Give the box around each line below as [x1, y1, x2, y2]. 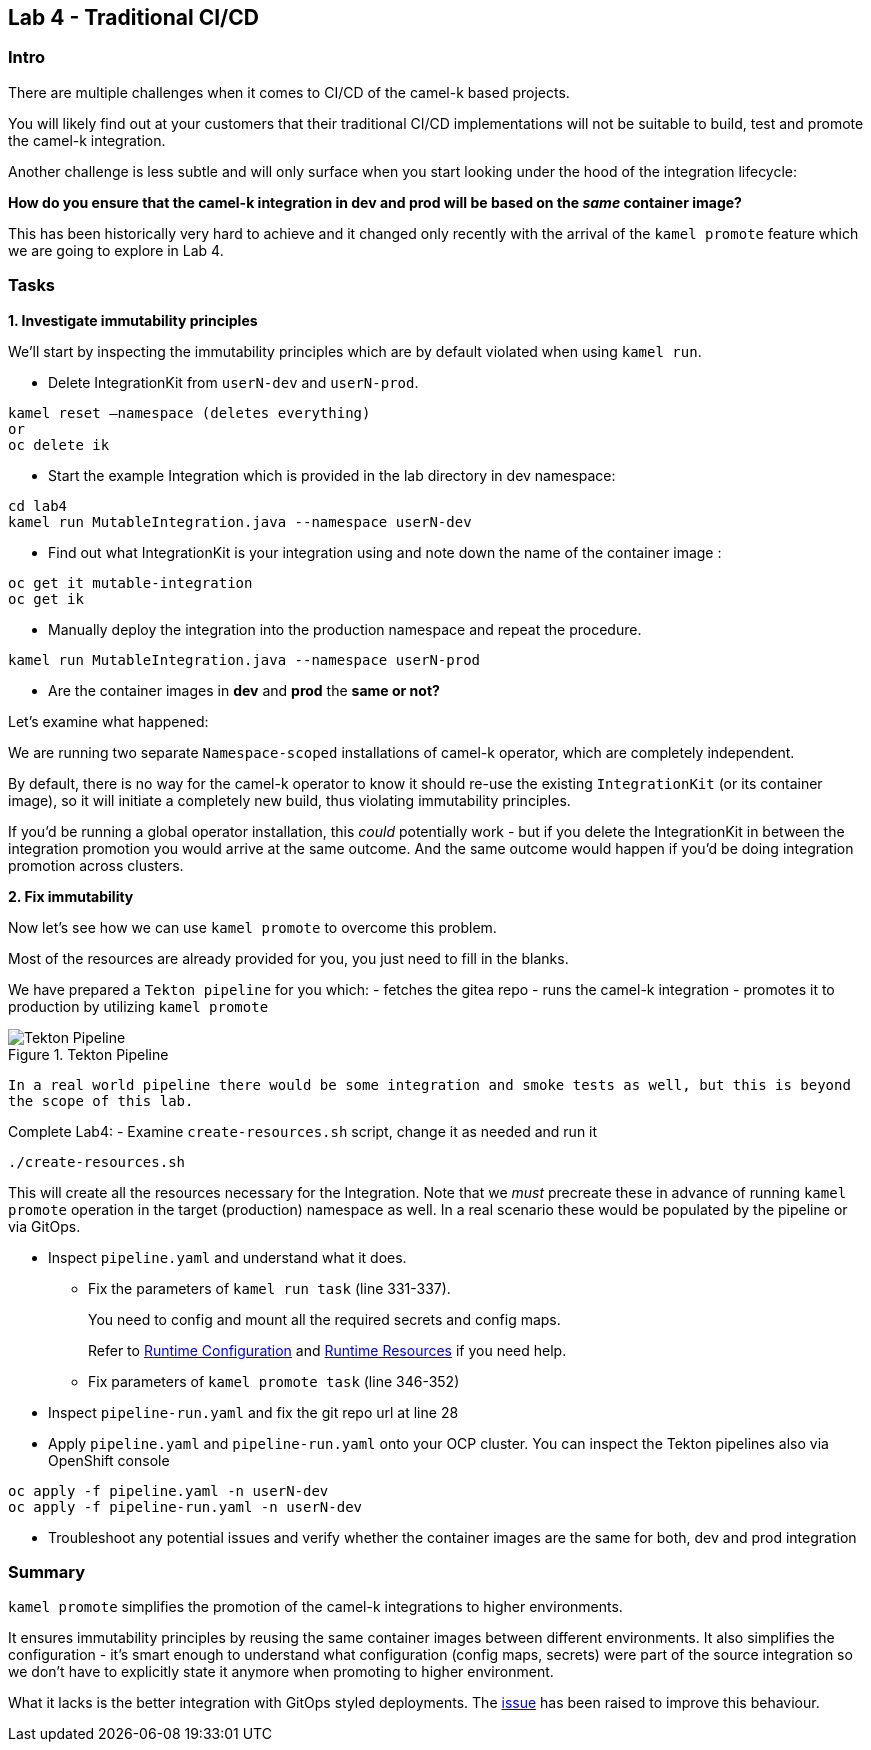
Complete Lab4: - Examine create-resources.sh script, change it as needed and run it [8, 1122, 598, 1140]
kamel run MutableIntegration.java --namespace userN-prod [8, 651, 481, 668]
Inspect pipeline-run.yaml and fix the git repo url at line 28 [48, 1403, 459, 1421]
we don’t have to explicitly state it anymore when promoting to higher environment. [8, 1663, 554, 1681]
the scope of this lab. [8, 1092, 194, 1109]
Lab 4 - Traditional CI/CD [8, 5, 259, 30]
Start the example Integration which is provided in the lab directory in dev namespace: [48, 466, 616, 484]
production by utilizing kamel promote [8, 997, 269, 1015]
